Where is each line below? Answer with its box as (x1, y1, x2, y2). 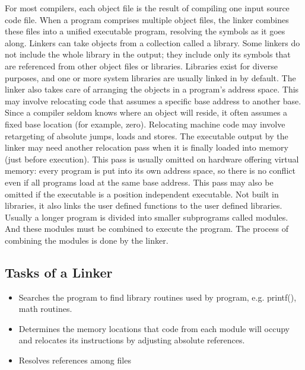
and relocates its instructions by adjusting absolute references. (18, 334, 245, 346)
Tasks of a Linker (5, 263, 113, 281)
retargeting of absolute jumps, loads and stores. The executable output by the (5, 129, 288, 142)
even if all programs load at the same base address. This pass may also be (5, 176, 274, 188)
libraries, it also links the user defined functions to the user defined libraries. (5, 199, 282, 212)
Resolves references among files (18, 354, 131, 366)
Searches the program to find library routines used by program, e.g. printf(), (18, 291, 297, 303)
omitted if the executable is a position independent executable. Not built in (5, 187, 279, 200)
